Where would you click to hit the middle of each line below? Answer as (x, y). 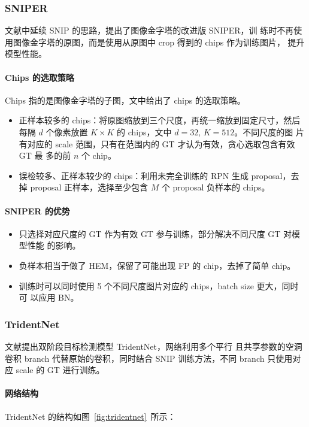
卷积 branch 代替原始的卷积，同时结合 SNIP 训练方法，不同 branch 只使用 (149, 358)
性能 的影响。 (54, 245)
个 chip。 (99, 155)
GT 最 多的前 (45, 155)
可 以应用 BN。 (49, 297)
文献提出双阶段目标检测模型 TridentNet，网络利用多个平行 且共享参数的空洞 (154, 346)
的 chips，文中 (144, 131)
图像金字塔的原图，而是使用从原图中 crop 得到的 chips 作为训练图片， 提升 (159, 42)
